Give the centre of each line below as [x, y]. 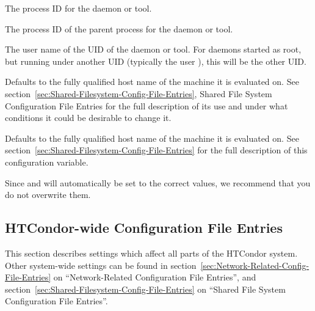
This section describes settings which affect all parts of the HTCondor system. [151, 253]
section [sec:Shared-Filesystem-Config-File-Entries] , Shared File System [139, 93]
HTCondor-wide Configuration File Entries [144, 228]
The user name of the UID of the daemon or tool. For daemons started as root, [153, 49]
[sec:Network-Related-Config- [255, 265]
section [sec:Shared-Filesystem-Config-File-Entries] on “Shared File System [145, 289]
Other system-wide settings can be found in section [101, 265]
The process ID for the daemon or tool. [78, 8]
